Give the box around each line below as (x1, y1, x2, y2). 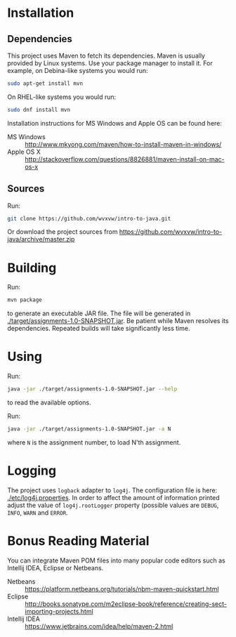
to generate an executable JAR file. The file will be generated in (7, 309, 191, 317)
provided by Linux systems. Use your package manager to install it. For (7, 59, 213, 67)
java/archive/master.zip (7, 235, 75, 244)
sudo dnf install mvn (7, 106, 71, 113)
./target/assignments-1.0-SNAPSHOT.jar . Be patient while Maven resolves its (7, 317, 229, 325)
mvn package (7, 296, 42, 303)
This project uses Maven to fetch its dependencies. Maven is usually (7, 51, 206, 60)
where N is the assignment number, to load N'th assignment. (7, 438, 181, 447)
